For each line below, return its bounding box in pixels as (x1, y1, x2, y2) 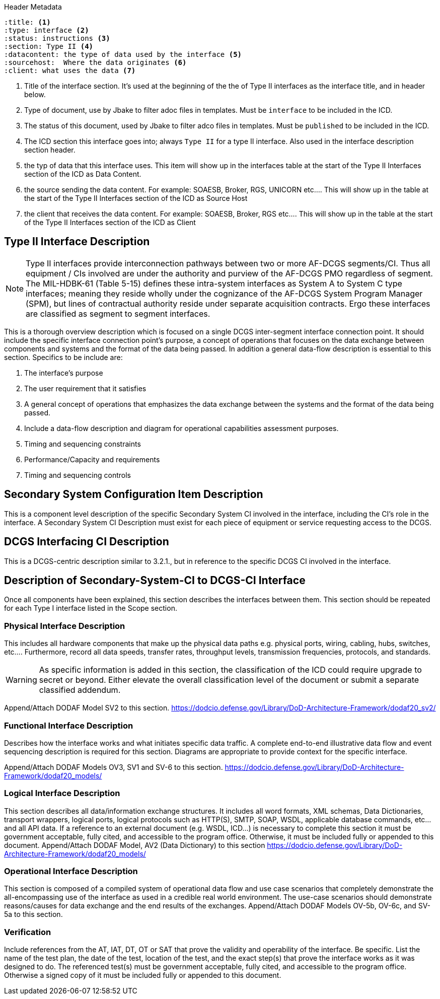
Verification (4, 926, 51, 937)
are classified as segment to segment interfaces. (26, 308, 210, 319)
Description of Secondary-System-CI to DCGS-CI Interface (4, 574, 306, 587)
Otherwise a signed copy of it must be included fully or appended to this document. (4, 971, 281, 980)
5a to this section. (4, 910, 63, 919)
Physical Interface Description (4, 620, 125, 631)
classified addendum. (39, 685, 121, 695)
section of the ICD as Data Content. (24, 170, 141, 178)
